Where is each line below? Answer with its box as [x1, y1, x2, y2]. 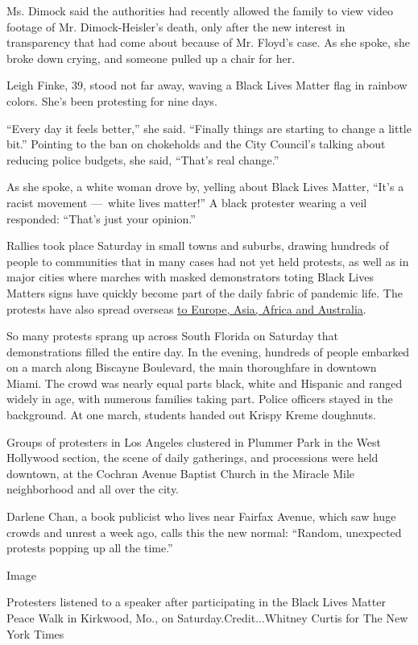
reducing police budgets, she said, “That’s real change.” [6, 151, 279, 168]
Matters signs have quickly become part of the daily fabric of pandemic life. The [6, 284, 403, 301]
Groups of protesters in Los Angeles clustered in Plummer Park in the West [6, 433, 381, 450]
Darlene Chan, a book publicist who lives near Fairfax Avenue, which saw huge [6, 508, 396, 525]
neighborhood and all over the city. [6, 481, 180, 497]
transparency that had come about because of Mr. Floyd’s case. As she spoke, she [6, 34, 411, 51]
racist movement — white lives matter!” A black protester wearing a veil [6, 193, 367, 210]
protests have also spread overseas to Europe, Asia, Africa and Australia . [6, 300, 366, 317]
